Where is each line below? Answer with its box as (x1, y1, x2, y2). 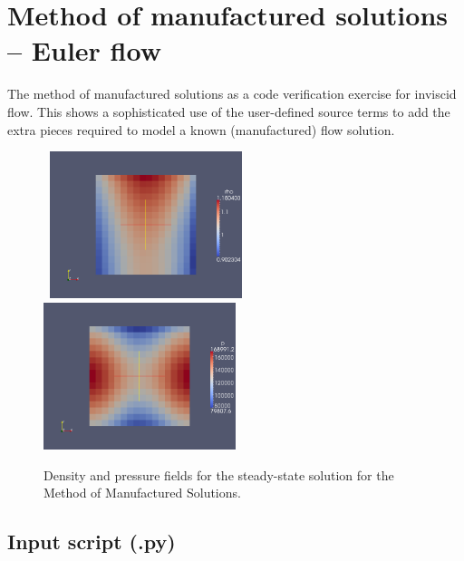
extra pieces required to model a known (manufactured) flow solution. (7, 120, 395, 139)
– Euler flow (7, 32, 161, 69)
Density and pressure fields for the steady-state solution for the (43, 465, 394, 484)
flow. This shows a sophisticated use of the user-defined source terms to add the (7, 102, 450, 121)
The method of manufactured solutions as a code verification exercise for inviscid (7, 84, 457, 103)
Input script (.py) (7, 527, 176, 556)
